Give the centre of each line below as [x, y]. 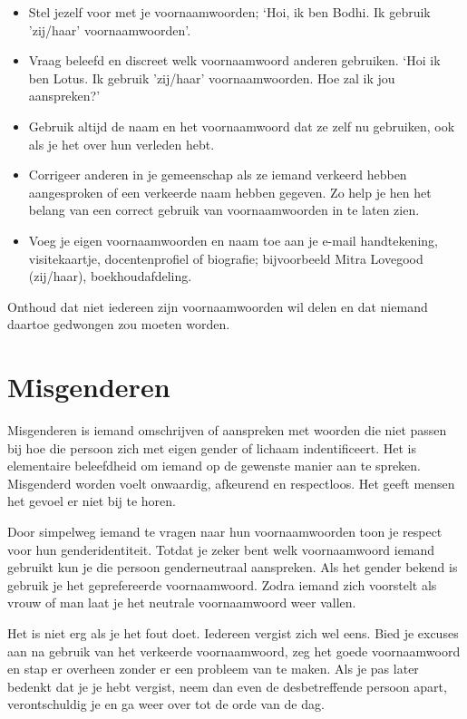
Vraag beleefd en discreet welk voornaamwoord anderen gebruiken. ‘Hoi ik [234, 60]
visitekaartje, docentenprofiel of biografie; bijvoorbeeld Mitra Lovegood [226, 258]
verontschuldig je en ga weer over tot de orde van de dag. [166, 704]
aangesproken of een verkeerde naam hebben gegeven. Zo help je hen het [230, 192]
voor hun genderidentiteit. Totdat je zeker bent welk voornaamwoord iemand [221, 549]
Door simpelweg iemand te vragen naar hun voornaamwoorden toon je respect [225, 531]
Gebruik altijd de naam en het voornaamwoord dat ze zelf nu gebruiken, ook [242, 126]
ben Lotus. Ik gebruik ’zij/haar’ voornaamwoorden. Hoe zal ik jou [212, 78]
